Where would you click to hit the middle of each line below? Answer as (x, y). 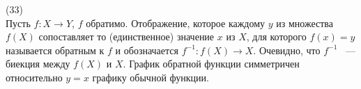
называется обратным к (55, 50)
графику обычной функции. (151, 77)
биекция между (38, 64)
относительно (34, 77)
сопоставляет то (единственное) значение (126, 37)
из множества (305, 23)
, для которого (276, 37)
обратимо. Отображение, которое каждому (176, 23)
